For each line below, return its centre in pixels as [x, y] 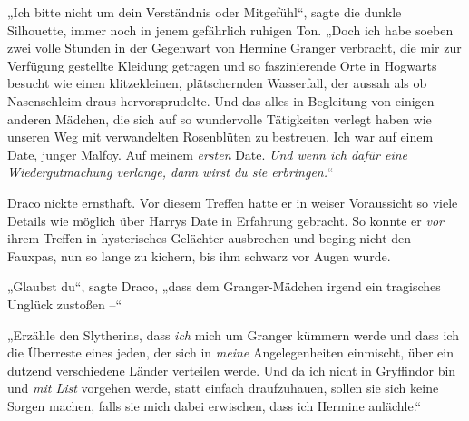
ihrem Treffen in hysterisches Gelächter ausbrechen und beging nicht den [210, 238]
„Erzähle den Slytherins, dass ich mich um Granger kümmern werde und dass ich [233, 334]
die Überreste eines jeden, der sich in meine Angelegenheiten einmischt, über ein [230, 352]
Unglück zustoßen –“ [65, 304]
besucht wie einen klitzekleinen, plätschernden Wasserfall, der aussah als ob [217, 83]
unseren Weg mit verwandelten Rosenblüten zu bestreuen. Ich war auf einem [220, 137]
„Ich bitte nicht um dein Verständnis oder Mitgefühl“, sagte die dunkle [205, 12]
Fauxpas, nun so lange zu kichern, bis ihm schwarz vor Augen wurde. [199, 255]
